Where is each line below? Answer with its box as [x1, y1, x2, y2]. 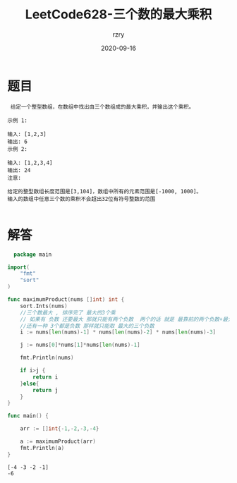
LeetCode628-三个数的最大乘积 [25, 6, 212, 23]
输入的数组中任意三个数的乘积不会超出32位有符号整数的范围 [7, 195, 156, 202]
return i [32, 373, 59, 381]
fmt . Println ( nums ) [20, 354, 74, 362]
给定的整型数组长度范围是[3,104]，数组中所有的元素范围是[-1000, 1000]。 [7, 188, 202, 195]
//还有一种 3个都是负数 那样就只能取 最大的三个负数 [20, 322, 155, 329]
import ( [7, 264, 30, 271]
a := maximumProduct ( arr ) [20, 438, 97, 445]
